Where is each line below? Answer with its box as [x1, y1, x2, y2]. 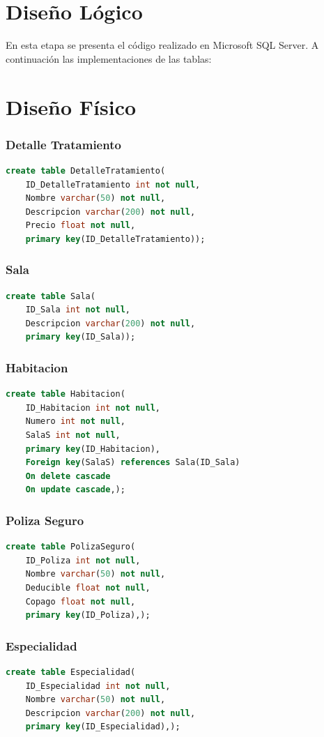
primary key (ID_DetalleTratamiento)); [25, 234, 206, 244]
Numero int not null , [25, 416, 125, 427]
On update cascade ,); [25, 485, 125, 495]
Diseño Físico [6, 92, 137, 121]
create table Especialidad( [6, 667, 136, 678]
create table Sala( [6, 291, 95, 301]
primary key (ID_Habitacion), [25, 443, 160, 454]
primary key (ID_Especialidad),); [25, 722, 180, 732]
